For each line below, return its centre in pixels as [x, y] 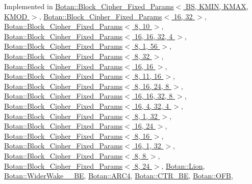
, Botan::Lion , [183, 165]
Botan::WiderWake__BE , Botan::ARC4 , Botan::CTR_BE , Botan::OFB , [119, 176]
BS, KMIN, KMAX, [217, 6]
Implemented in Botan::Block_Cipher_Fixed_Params [89, 6]
